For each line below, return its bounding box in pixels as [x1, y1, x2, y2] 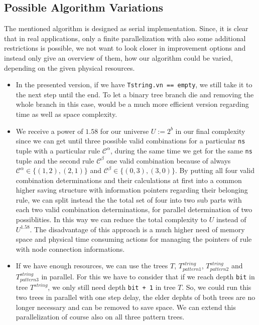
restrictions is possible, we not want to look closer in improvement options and [4, 43, 246, 53]
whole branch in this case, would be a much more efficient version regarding [16, 99, 249, 109]
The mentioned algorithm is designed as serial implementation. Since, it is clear [4, 23, 248, 34]
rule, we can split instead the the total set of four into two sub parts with [16, 194, 242, 205]
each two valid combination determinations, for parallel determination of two [16, 204, 252, 215]
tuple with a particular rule [16, 145, 100, 155]
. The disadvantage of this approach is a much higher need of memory [30, 224, 245, 234]
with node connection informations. [16, 243, 125, 254]
